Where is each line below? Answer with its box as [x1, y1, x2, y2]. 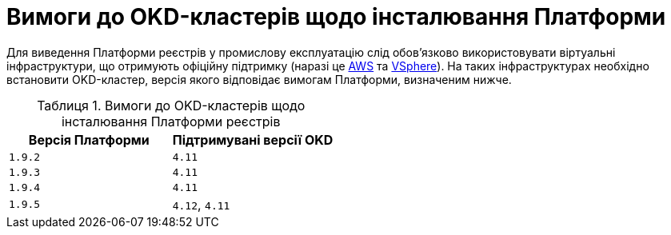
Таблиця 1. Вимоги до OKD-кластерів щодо [37, 97, 306, 114]
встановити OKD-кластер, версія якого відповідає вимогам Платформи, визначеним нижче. [6, 72, 512, 86]
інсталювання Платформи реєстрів [61, 113, 281, 129]
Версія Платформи [28, 131, 150, 148]
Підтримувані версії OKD [172, 131, 334, 148]
